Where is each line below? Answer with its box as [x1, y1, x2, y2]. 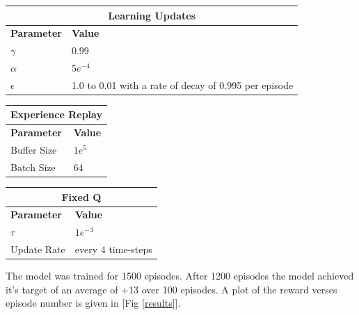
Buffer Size [10, 143, 57, 157]
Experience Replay [10, 107, 102, 122]
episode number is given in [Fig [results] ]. [6, 296, 181, 310]
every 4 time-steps [74, 242, 152, 257]
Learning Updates [108, 8, 196, 22]
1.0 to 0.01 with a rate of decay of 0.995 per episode [71, 77, 294, 92]
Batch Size [10, 160, 56, 174]
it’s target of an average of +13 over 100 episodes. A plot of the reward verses [6, 282, 337, 296]
